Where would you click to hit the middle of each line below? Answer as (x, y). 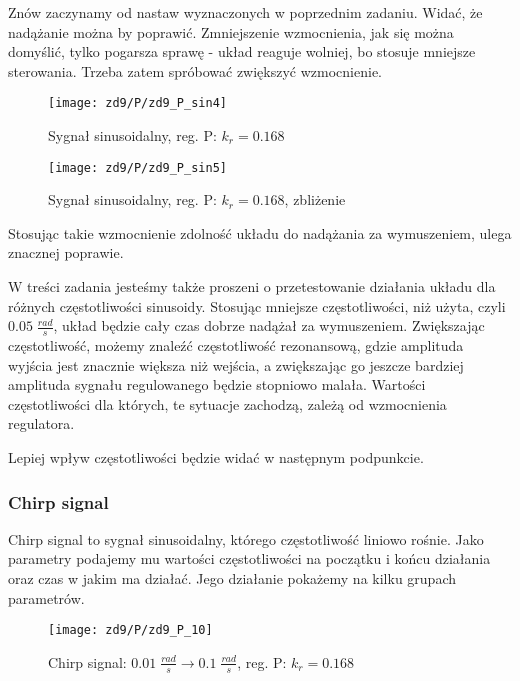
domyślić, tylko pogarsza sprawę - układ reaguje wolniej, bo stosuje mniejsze (242, 51)
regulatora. (41, 423)
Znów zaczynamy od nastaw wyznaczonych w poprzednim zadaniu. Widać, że (245, 12)
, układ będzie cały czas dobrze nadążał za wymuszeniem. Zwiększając (269, 325)
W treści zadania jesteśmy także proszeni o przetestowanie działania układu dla (252, 286)
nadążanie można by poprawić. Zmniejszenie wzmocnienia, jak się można (231, 31)
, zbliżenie (315, 199)
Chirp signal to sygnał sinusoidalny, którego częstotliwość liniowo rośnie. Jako (246, 538)
